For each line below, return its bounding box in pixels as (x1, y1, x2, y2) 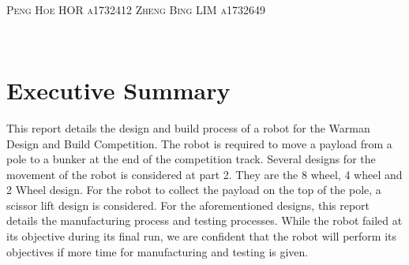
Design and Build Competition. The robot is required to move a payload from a (6, 135, 392, 151)
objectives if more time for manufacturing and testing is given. (6, 243, 309, 259)
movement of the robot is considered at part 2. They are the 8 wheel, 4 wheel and (6, 166, 403, 182)
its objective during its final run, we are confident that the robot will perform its (6, 228, 397, 244)
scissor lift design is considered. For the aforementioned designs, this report (6, 196, 370, 213)
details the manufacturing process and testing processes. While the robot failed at (6, 212, 403, 229)
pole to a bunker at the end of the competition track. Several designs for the (6, 151, 376, 167)
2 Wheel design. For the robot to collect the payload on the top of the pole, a (6, 181, 381, 198)
